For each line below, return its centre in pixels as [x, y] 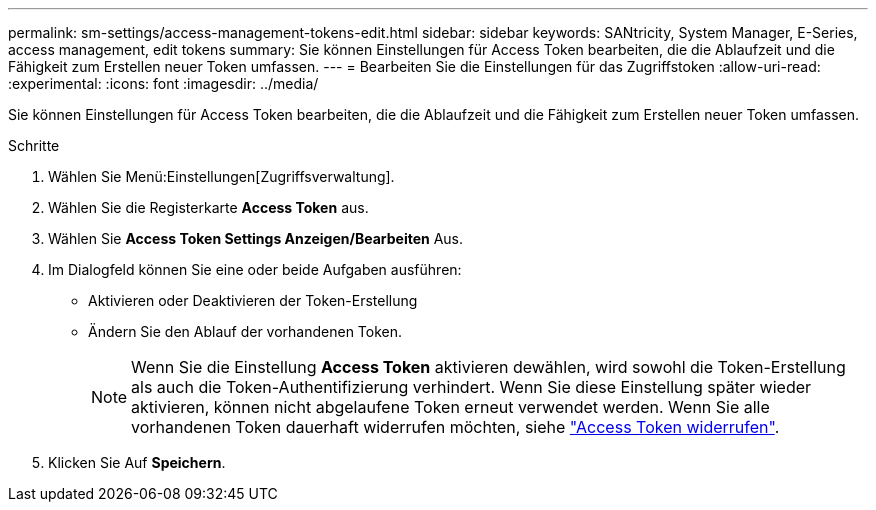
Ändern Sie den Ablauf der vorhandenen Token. [245, 331]
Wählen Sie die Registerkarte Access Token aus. [208, 207]
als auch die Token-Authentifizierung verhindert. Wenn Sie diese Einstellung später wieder [471, 387]
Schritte [34, 145]
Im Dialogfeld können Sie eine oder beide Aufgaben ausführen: [255, 269]
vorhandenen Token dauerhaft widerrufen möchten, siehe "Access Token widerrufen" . [455, 427]
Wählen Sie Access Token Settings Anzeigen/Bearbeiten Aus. [256, 238]
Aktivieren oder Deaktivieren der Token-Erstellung [253, 300]
